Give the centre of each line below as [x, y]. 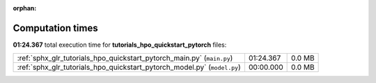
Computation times [55, 28]
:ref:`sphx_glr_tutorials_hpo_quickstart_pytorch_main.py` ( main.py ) [125, 58]
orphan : [25, 8]
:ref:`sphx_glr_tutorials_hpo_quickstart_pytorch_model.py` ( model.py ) [129, 68]
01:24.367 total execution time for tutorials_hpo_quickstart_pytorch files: [120, 45]
